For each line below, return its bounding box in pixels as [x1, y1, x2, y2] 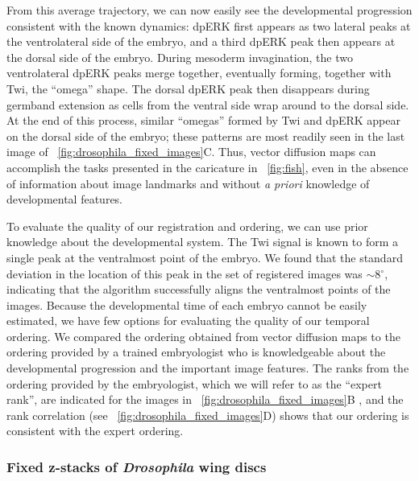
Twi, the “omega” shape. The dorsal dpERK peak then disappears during [6, 80, 370, 97]
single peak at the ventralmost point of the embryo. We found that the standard [6, 249, 403, 265]
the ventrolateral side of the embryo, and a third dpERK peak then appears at [6, 33, 396, 50]
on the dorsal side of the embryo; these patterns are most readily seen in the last [6, 127, 405, 144]
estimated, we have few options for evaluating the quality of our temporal [6, 312, 370, 329]
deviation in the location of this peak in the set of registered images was [6, 265, 363, 282]
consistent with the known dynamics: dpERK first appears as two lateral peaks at [6, 17, 411, 34]
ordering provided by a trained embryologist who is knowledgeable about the [6, 343, 386, 360]
